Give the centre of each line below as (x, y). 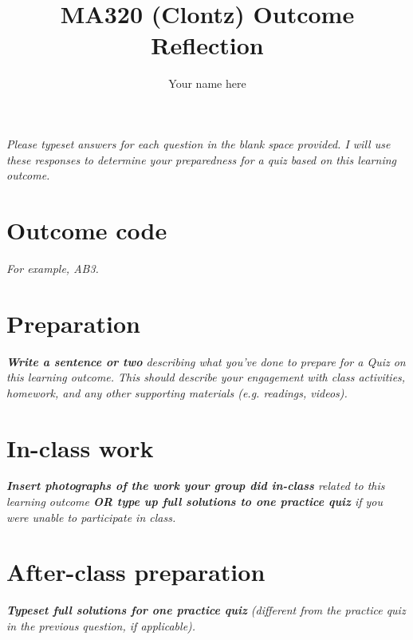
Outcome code (87, 229)
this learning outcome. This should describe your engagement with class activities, (206, 377)
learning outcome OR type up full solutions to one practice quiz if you (195, 502)
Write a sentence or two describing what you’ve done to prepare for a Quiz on (206, 361)
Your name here (207, 83)
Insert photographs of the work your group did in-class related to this (196, 486)
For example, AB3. (53, 268)
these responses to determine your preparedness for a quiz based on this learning (201, 159)
